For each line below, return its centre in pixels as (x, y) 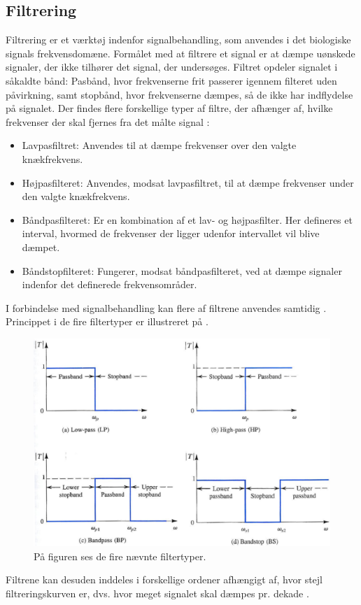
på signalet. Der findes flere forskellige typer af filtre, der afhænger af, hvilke (169, 108)
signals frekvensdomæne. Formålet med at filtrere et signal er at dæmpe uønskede (180, 53)
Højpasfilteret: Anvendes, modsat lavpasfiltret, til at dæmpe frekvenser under (188, 182)
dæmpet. (41, 247)
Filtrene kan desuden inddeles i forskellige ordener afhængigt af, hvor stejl (164, 579)
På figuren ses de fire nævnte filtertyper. (120, 556)
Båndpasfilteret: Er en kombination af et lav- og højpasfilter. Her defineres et (187, 219)
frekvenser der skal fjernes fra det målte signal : (108, 121)
